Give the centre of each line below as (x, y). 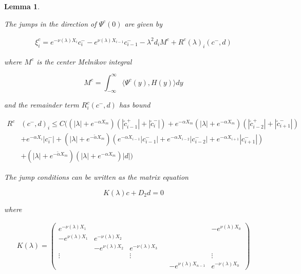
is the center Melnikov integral (84, 61)
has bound (135, 105)
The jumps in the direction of (50, 23)
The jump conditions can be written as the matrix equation (96, 177)
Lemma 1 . (22, 6)
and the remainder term (42, 105)
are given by (144, 23)
